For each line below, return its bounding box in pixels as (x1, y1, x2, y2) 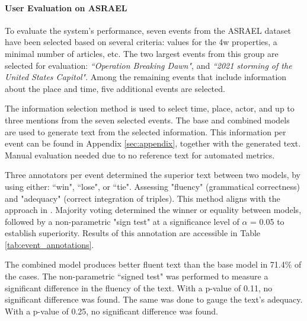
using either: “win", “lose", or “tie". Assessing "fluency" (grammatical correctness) (5, 180, 300, 192)
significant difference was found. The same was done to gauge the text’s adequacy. (5, 293, 303, 306)
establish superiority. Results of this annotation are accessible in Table (5, 227, 261, 239)
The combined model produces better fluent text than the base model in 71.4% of (5, 258, 302, 271)
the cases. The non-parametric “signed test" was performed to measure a (5, 270, 268, 282)
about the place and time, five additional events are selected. (5, 82, 225, 94)
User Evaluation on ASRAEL (5, 1, 127, 14)
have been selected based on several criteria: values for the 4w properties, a (5, 36, 277, 48)
